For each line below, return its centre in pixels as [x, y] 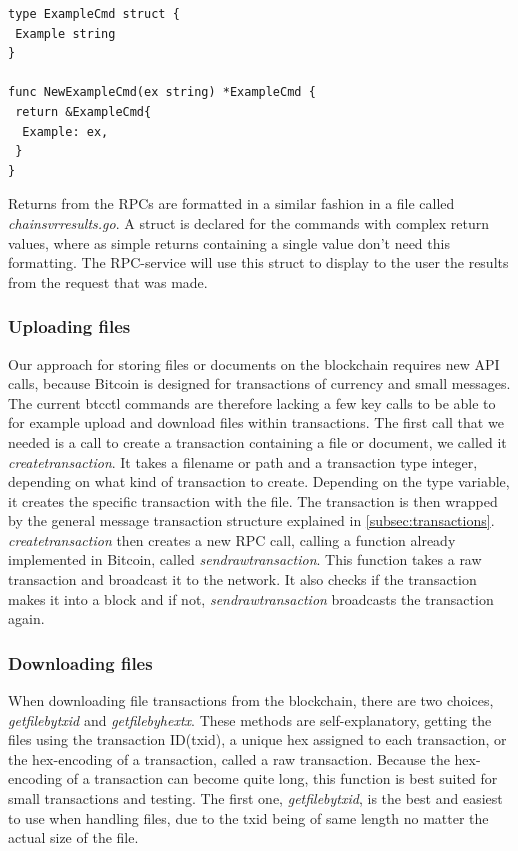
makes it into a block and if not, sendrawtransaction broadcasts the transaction [251, 598]
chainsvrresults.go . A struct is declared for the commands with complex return [249, 222]
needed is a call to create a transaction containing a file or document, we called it [257, 441]
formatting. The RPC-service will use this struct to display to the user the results [258, 262]
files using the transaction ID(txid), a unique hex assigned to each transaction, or [257, 739]
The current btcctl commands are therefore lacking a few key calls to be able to [252, 402]
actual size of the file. [73, 837]
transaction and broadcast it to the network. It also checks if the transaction [242, 579]
